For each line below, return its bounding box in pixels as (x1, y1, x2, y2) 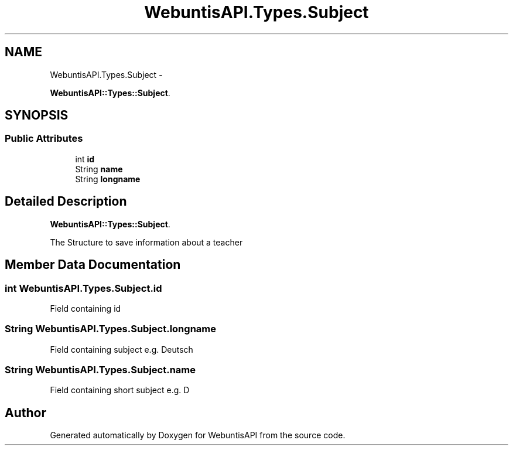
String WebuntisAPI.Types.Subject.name (5, 364, 196, 376)
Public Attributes (5, 132, 83, 145)
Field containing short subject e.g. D (50, 385, 190, 396)
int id (75, 154, 95, 164)
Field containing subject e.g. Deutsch (50, 344, 193, 354)
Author (5, 405, 46, 420)
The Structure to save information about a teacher (50, 237, 243, 247)
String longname (75, 173, 141, 184)
